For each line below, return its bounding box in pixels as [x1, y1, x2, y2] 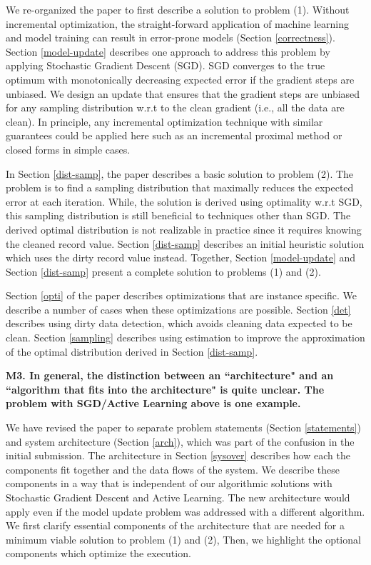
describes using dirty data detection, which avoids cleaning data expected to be [6, 316, 352, 331]
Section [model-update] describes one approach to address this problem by [6, 44, 330, 59]
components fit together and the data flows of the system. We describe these [6, 461, 340, 476]
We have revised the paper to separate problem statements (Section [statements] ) [6, 420, 361, 435]
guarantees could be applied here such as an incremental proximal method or [6, 128, 342, 143]
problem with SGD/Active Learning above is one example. [6, 396, 301, 411]
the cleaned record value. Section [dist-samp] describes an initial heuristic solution [6, 236, 365, 251]
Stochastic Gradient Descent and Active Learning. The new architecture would [6, 490, 350, 504]
